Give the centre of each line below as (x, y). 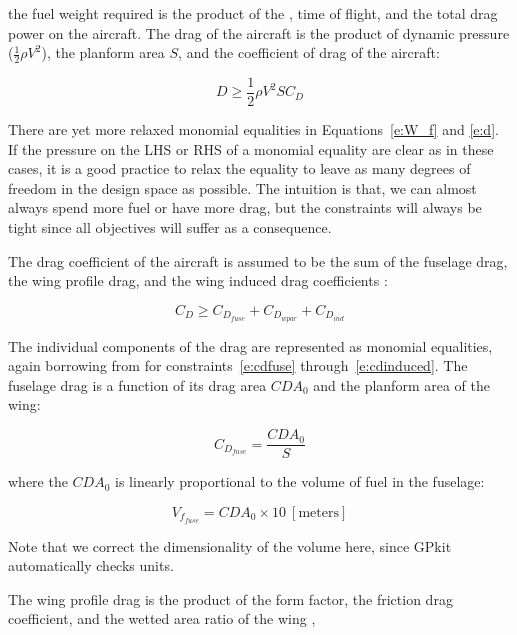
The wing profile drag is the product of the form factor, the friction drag (230, 598)
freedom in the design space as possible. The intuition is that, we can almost (242, 187)
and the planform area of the (401, 384)
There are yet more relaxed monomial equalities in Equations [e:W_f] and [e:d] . (253, 129)
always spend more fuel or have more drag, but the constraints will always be (245, 207)
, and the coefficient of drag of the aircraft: (309, 52)
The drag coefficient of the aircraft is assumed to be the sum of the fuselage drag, (258, 260)
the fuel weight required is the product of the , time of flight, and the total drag (253, 13)
